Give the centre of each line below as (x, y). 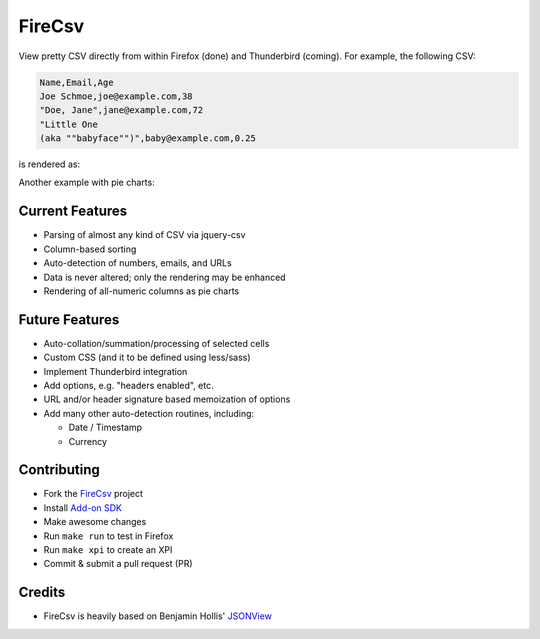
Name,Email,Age (76, 82)
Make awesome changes (95, 522)
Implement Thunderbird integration (115, 371)
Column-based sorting (90, 249)
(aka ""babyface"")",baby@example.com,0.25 (148, 138)
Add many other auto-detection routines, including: (149, 413)
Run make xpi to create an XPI (108, 550)
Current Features (73, 211)
